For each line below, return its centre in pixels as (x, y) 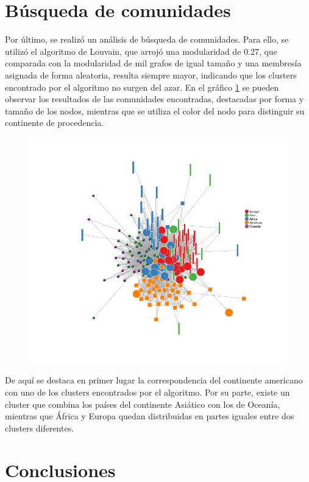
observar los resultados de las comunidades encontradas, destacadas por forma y (154, 99)
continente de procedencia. (55, 123)
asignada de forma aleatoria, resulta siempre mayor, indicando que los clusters (151, 75)
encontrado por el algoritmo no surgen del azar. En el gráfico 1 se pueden (142, 87)
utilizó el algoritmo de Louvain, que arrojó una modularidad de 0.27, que (141, 51)
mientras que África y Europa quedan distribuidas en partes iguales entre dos (150, 416)
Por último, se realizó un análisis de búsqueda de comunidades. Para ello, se (147, 39)
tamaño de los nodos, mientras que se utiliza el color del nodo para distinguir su (155, 110)
